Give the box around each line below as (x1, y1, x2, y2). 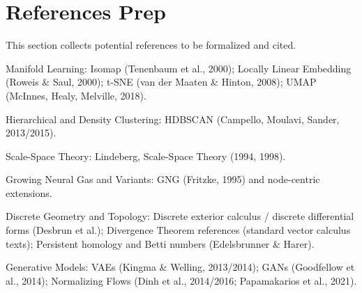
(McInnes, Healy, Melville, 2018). (6, 88, 146, 102)
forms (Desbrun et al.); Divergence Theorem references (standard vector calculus (6, 223, 351, 237)
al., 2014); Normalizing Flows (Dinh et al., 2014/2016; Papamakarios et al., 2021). (6, 273, 357, 287)
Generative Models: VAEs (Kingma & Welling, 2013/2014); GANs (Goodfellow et (6, 260, 355, 274)
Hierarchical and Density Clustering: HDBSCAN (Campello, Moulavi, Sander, (6, 111, 340, 126)
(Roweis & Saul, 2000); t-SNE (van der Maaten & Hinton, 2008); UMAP (6, 74, 317, 89)
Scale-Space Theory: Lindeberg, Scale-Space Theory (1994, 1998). (6, 148, 286, 163)
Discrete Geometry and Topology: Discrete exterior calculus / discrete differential (6, 209, 354, 223)
